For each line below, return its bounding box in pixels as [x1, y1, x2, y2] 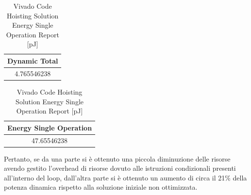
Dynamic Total [7, 55, 58, 65]
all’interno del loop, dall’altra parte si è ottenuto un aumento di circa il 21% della [4, 172, 247, 182]
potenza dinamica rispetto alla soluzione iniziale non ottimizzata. [4, 182, 198, 192]
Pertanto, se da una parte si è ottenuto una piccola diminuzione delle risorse [4, 153, 231, 163]
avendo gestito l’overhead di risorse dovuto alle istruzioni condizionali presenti [4, 163, 236, 173]
